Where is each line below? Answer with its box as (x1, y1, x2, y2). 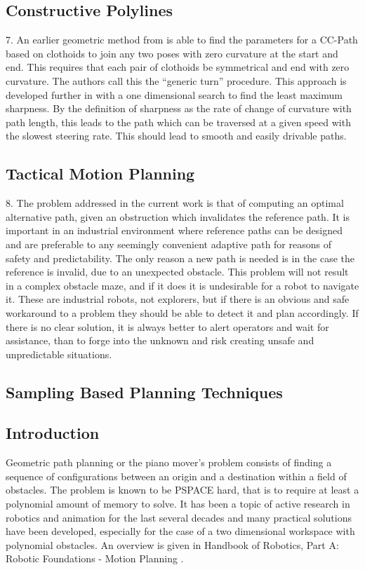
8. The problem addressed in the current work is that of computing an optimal (6, 196, 344, 210)
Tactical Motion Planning (6, 163, 195, 184)
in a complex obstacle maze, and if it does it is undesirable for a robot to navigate (6, 278, 359, 292)
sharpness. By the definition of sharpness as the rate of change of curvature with (6, 101, 352, 116)
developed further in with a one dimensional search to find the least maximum (6, 87, 343, 102)
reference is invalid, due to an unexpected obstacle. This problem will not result (6, 264, 349, 279)
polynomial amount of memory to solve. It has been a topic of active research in (6, 496, 350, 511)
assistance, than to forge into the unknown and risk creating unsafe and (6, 333, 314, 348)
